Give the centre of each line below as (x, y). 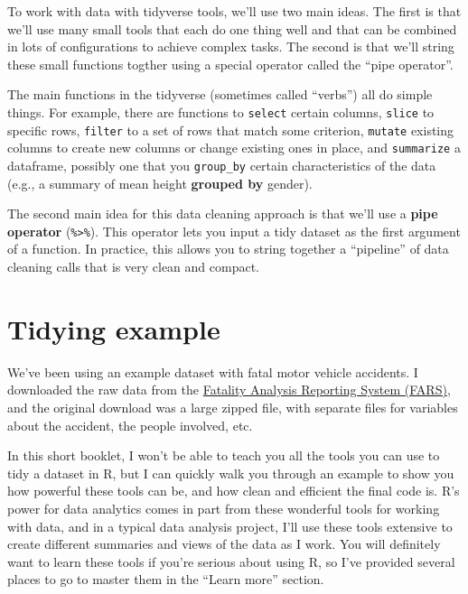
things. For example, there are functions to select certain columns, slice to (221, 111)
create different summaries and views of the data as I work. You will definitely (224, 544)
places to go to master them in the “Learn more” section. (166, 579)
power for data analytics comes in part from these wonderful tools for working (224, 508)
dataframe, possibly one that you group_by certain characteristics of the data (222, 165)
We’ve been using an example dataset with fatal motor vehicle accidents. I (213, 371)
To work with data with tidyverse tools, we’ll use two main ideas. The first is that (234, 11)
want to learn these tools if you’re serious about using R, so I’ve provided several (231, 561)
